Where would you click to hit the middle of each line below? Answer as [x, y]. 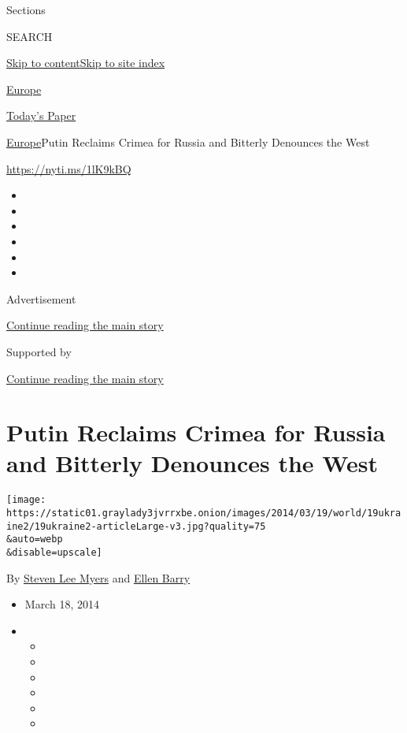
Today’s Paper [41, 115]
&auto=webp [35, 540]
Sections [26, 9]
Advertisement [41, 298]
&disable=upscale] [54, 553]
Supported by [39, 351]
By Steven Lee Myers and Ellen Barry [98, 577]
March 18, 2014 [62, 604]
